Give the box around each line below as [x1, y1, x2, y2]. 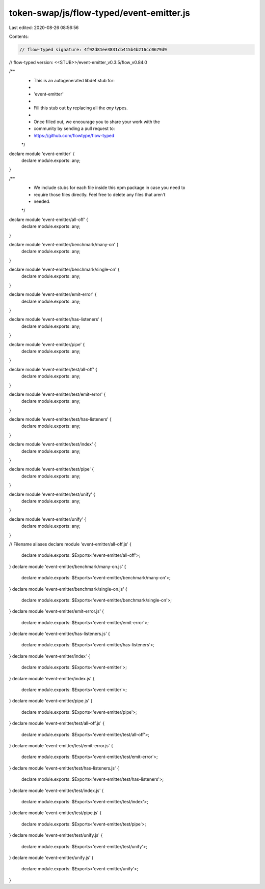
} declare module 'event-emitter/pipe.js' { [9, 698, 93, 704]
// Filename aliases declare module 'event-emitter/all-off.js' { [9, 541, 132, 547]
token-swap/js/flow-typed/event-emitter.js [9, 7, 190, 18]
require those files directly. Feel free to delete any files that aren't [33, 191, 166, 197]
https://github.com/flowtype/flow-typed [33, 132, 115, 138]
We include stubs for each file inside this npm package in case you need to [33, 185, 185, 190]
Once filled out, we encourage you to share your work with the [33, 119, 160, 125]
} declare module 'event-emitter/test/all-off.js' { [9, 720, 105, 726]
